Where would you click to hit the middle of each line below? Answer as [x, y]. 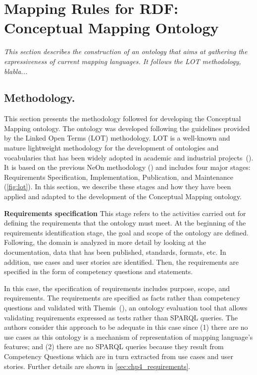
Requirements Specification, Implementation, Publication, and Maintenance [119, 177]
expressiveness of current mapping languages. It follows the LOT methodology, [123, 61]
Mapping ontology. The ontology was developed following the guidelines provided [127, 128]
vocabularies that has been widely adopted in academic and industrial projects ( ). [129, 157]
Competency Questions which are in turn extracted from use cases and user [119, 356]
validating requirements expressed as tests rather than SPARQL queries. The [121, 317]
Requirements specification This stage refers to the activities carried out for [125, 213]
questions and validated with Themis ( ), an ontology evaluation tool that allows [126, 307]
